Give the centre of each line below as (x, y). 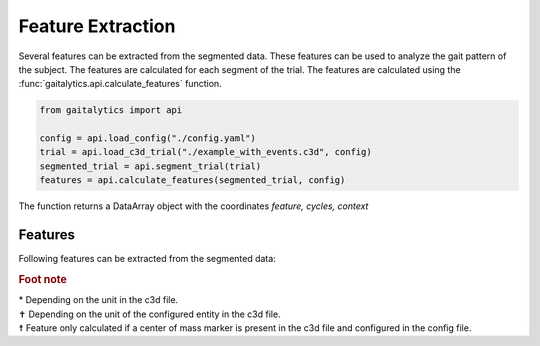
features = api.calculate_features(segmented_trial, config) (192, 180)
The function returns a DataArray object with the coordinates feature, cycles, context (193, 206)
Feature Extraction (97, 26)
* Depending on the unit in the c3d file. (98, 300)
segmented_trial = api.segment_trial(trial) (150, 166)
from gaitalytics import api (111, 110)
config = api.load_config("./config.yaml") (148, 138)
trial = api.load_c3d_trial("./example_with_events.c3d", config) (205, 152)
